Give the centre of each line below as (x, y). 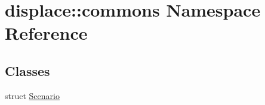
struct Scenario (32, 95)
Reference (46, 33)
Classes (27, 70)
